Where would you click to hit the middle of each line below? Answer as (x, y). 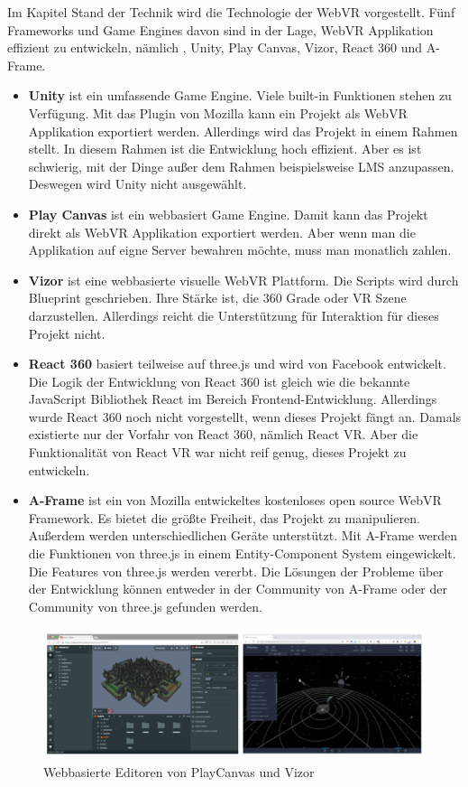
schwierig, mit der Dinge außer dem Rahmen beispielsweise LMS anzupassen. (241, 166)
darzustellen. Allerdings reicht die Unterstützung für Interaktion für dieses (234, 315)
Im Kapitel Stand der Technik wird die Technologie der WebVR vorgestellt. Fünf (231, 12)
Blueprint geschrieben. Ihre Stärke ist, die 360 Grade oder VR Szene (217, 298)
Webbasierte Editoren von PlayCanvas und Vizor (179, 771)
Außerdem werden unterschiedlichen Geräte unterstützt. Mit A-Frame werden (243, 535)
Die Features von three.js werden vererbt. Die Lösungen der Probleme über (236, 571)
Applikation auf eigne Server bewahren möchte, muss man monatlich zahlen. (240, 250)
